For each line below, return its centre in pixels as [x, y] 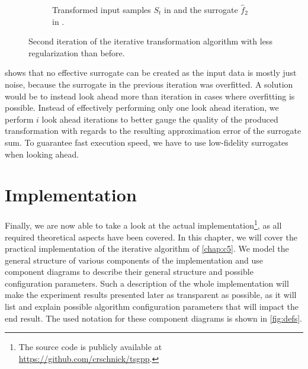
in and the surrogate [201, 9]
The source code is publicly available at [90, 347]
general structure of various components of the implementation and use [134, 260]
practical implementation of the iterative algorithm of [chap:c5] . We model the [147, 248]
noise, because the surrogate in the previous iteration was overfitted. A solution [149, 84]
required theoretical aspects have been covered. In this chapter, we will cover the [151, 237]
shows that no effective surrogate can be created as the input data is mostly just [151, 73]
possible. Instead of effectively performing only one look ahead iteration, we [142, 108]
